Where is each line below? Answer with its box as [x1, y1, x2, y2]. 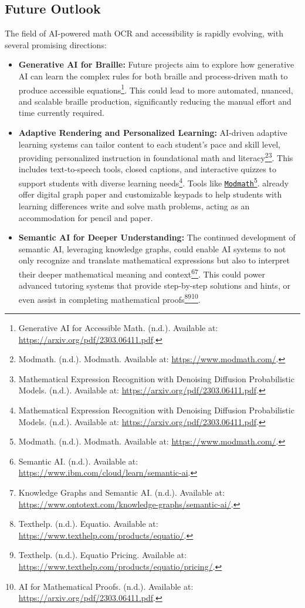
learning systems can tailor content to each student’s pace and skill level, [18, 138, 280, 150]
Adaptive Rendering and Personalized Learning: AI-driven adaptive [18, 126, 287, 139]
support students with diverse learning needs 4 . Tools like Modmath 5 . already [18, 175, 289, 189]
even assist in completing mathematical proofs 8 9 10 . [18, 291, 201, 305]
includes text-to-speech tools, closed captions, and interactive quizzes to [18, 163, 276, 175]
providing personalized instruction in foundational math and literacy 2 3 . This [18, 150, 293, 163]
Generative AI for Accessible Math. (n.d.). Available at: [18, 322, 218, 334]
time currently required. [18, 106, 104, 119]
